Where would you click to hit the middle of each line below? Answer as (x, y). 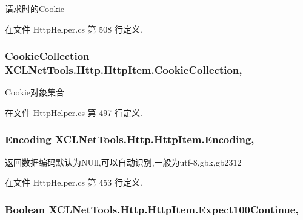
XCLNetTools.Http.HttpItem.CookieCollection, (124, 70)
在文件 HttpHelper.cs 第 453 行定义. (74, 182)
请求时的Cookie (35, 8)
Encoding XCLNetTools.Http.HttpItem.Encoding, (130, 139)
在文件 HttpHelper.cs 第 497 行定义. (74, 112)
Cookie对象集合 (35, 92)
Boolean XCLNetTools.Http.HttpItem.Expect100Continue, (152, 209)
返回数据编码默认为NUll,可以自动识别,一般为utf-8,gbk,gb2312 (123, 162)
